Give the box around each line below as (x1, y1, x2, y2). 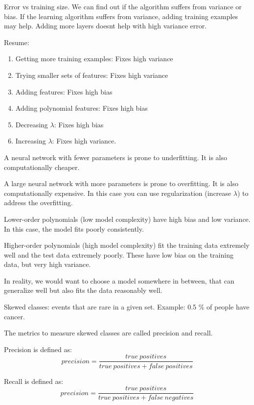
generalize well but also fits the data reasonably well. (4, 285, 162, 295)
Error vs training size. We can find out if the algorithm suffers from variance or (4, 1, 242, 11)
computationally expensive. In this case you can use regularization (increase (4, 188, 231, 198)
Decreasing (15, 119, 48, 129)
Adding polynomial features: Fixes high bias (15, 103, 148, 113)
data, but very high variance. (4, 259, 91, 269)
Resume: (4, 37, 29, 47)
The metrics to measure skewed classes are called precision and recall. (4, 328, 213, 338)
